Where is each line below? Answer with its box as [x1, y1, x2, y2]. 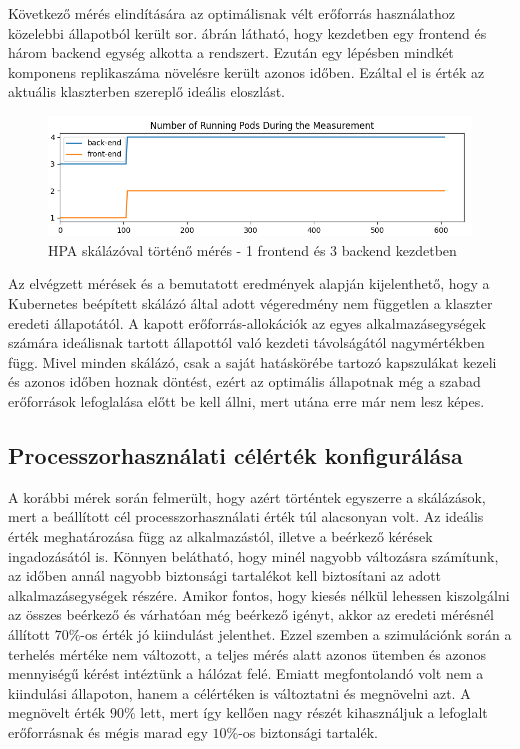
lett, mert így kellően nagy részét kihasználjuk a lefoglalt [140, 702, 488, 723]
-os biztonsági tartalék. [238, 721, 379, 742]
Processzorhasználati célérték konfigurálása [8, 440, 463, 470]
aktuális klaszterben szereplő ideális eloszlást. [8, 81, 286, 102]
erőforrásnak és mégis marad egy [8, 721, 208, 742]
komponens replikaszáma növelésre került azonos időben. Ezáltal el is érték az [8, 61, 485, 82]
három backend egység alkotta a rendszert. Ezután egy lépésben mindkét [8, 42, 454, 63]
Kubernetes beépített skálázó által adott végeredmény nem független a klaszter [8, 293, 493, 314]
